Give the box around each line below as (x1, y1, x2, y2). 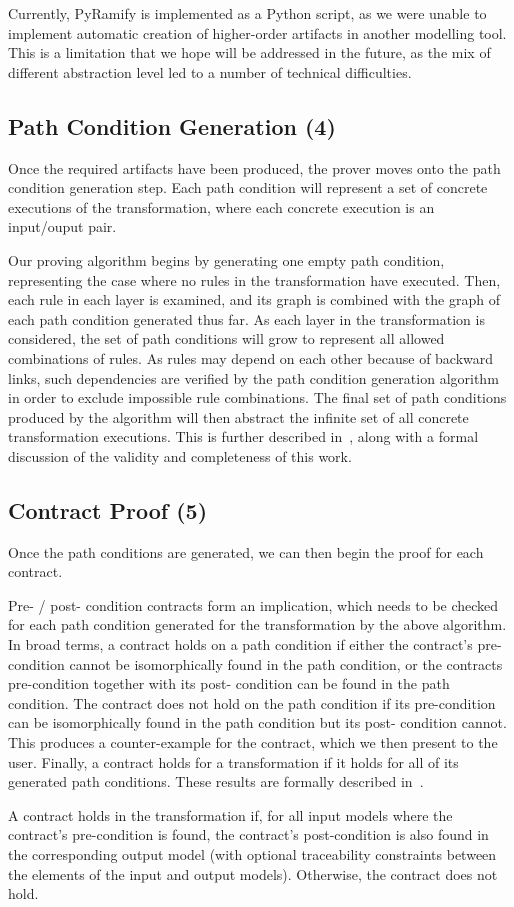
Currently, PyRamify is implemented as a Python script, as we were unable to (8, 3, 487, 23)
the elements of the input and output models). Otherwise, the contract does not (8, 863, 498, 884)
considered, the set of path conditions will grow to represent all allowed (8, 328, 445, 349)
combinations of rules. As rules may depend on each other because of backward (8, 347, 494, 368)
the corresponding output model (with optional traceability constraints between (8, 844, 497, 864)
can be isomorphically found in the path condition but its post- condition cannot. (8, 712, 507, 733)
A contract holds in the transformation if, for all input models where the (8, 804, 453, 825)
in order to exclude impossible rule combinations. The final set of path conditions (8, 387, 507, 408)
